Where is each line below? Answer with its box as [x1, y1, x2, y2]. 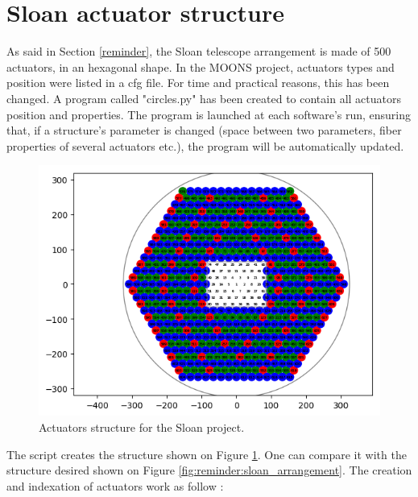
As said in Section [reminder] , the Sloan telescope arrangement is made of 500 [6, 43, 391, 60]
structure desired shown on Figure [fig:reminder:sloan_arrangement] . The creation [6, 462, 412, 478]
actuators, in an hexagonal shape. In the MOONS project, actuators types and [6, 58, 395, 75]
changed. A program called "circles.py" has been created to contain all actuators [6, 89, 401, 106]
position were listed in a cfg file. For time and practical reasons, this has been [6, 74, 390, 91]
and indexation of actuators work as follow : [6, 477, 224, 494]
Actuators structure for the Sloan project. [39, 418, 245, 435]
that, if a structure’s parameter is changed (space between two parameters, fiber [6, 122, 402, 139]
